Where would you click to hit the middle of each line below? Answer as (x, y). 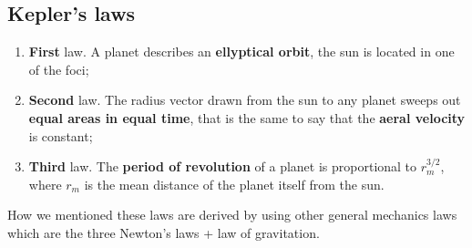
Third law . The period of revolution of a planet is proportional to (223, 166)
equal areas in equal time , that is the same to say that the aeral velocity (247, 117)
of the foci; (59, 69)
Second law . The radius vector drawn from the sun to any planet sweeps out (245, 100)
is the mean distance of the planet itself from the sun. (234, 184)
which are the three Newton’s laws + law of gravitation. (164, 232)
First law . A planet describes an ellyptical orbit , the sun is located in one (241, 52)
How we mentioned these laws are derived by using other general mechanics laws (232, 215)
